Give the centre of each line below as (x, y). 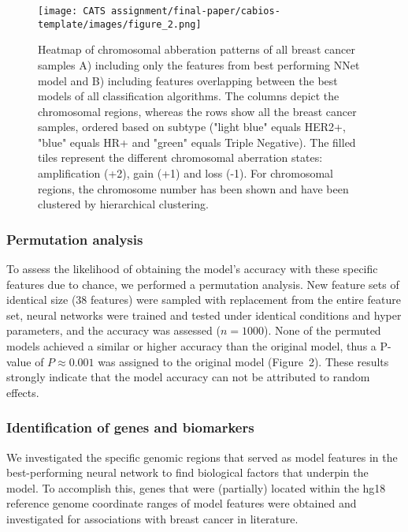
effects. (23, 392)
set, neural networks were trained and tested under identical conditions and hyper (204, 315)
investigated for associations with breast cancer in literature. (152, 519)
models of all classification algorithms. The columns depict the (189, 96)
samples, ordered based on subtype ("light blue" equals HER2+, (192, 127)
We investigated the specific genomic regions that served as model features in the (202, 457)
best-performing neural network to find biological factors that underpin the (187, 472)
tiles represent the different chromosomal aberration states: (180, 157)
